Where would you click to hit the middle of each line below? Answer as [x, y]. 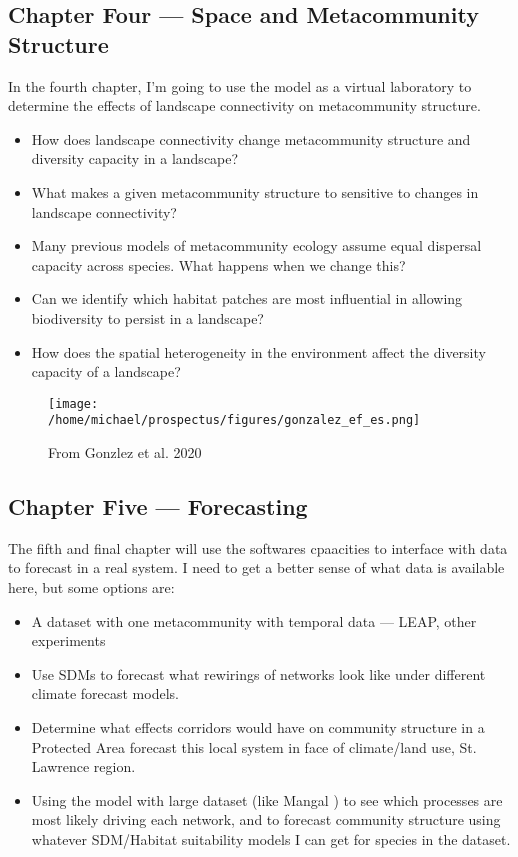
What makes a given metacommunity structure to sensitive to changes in [255, 191]
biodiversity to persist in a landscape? [147, 317]
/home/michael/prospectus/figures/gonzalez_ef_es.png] [234, 420]
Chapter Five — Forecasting [158, 506]
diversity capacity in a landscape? [135, 158]
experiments [68, 640]
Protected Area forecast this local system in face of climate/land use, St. [254, 746]
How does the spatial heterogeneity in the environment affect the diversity [258, 351]
